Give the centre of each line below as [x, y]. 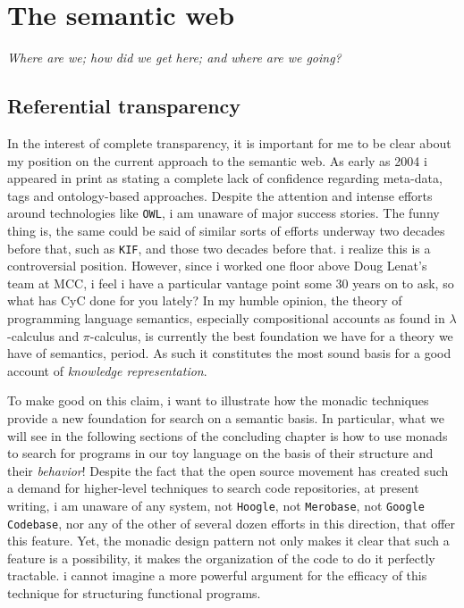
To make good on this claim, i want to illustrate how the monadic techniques [218, 400]
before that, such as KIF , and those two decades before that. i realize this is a [219, 248]
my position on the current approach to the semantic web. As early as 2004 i [217, 160]
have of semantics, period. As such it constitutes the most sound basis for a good [229, 353]
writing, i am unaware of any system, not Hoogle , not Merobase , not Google [216, 505]
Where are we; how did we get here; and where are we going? [174, 58]
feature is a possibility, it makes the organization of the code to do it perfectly [221, 558]
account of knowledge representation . [107, 370]
